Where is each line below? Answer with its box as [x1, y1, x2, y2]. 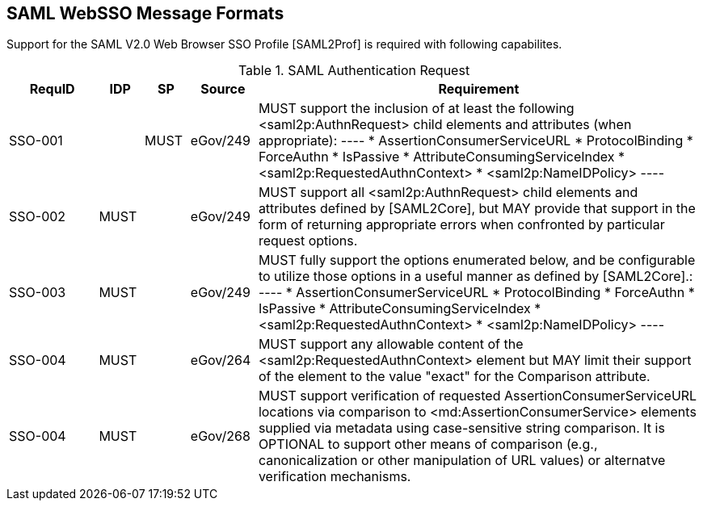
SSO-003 [9, 284, 66, 301]
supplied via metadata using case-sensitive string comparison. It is [258, 420, 665, 437]
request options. [258, 233, 358, 249]
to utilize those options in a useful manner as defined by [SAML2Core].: [258, 268, 693, 285]
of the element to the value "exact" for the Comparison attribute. [258, 368, 650, 385]
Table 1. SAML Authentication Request [238, 62, 470, 79]
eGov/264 [190, 352, 251, 369]
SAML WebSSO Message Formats [6, 3, 284, 23]
